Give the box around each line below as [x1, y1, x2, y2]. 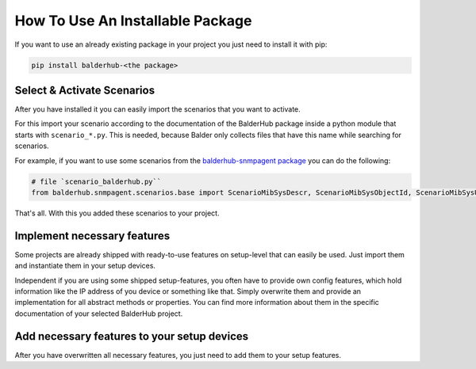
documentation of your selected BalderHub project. [14, 309, 183, 318]
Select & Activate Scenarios [14, 83, 155, 97]
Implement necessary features [14, 229, 171, 242]
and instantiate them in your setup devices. [14, 261, 156, 271]
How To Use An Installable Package [14, 12, 252, 29]
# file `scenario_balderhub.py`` [31, 177, 162, 186]
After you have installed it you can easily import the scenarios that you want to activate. [14, 105, 301, 114]
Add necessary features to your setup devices [14, 329, 249, 343]
